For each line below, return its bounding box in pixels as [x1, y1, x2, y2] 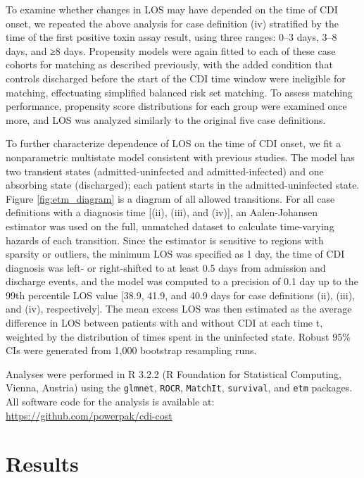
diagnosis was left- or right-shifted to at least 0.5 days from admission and [6, 260, 326, 275]
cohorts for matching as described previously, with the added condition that [6, 57, 333, 72]
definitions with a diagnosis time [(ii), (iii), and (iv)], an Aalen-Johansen [6, 205, 318, 220]
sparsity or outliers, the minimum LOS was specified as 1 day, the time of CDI [6, 246, 345, 261]
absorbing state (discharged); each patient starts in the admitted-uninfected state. [6, 177, 360, 192]
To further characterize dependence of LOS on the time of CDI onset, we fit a [6, 136, 341, 151]
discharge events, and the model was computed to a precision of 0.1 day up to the [6, 274, 358, 289]
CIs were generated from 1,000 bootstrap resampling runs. [6, 343, 257, 358]
